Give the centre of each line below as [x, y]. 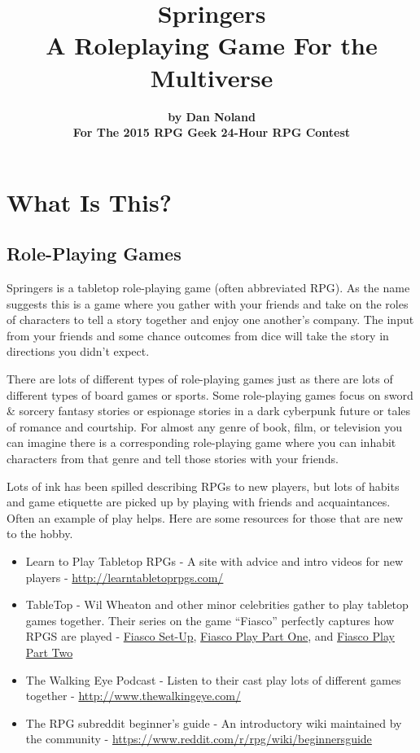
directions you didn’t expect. [78, 351]
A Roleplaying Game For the [212, 45]
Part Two [49, 652]
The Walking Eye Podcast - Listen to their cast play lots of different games [213, 679]
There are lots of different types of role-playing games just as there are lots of [200, 379]
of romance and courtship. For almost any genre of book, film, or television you [204, 426]
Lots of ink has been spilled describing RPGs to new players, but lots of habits [203, 486]
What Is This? [89, 201]
